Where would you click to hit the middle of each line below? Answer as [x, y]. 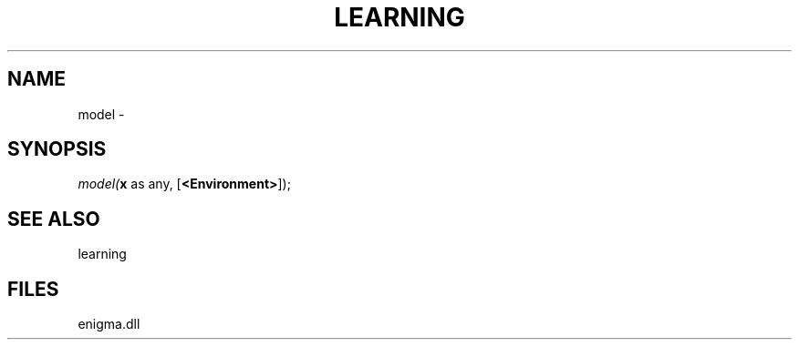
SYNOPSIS [57, 149]
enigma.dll [109, 324]
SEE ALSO [54, 219]
